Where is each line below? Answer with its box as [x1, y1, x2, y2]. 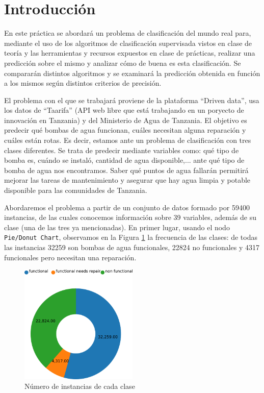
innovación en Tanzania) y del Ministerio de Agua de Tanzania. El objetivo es [4, 114, 247, 125]
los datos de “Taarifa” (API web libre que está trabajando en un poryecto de [4, 105, 244, 115]
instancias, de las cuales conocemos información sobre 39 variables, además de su [4, 212, 257, 223]
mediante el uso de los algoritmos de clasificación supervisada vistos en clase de [4, 37, 252, 48]
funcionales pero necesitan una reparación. [4, 252, 137, 262]
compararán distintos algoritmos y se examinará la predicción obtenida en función [4, 67, 260, 78]
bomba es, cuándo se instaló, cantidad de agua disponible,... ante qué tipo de [4, 155, 245, 165]
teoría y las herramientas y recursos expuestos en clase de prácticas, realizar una [4, 47, 255, 58]
